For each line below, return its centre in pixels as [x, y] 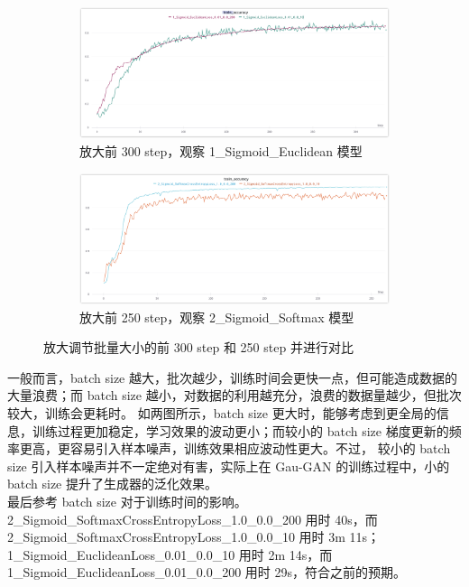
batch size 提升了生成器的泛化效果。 [113, 484]
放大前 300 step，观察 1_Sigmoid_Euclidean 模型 [221, 151]
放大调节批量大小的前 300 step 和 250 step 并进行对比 [198, 347]
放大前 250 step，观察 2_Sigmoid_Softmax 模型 [217, 317]
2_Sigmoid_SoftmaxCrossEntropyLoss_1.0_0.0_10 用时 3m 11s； [194, 537]
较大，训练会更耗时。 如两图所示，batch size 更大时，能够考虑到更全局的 [222, 413]
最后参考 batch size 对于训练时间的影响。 [127, 502]
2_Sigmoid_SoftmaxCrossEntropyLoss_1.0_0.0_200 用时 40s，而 [193, 519]
